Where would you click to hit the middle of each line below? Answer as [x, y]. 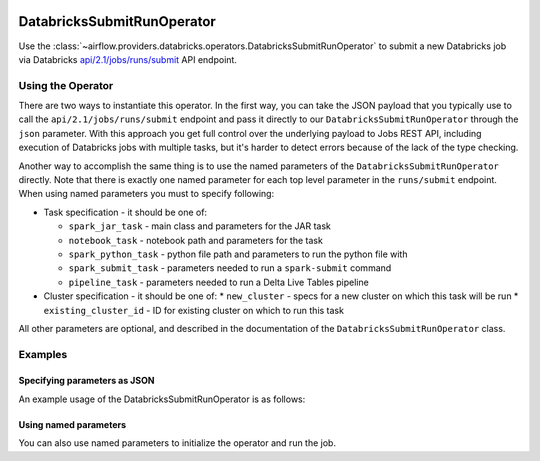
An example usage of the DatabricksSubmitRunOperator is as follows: [162, 399]
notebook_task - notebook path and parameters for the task [196, 240]
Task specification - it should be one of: [125, 212]
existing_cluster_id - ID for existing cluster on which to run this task [194, 310]
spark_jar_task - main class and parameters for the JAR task [200, 226]
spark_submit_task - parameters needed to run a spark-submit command [230, 268]
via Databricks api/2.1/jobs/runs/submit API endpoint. [127, 59]
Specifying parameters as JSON [86, 381]
